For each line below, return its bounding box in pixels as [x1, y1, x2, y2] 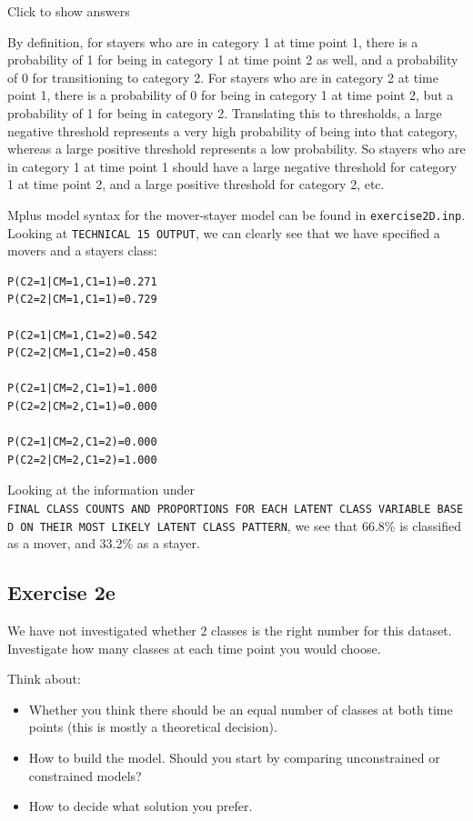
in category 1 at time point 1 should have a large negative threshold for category [7, 156, 458, 175]
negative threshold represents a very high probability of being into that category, [7, 121, 458, 140]
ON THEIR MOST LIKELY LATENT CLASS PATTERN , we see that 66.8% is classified [20, 516, 462, 535]
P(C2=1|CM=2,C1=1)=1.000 [7, 382, 157, 395]
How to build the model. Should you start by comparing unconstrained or [28, 748, 440, 767]
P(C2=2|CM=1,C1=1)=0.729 [7, 293, 157, 306]
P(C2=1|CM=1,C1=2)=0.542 [7, 328, 157, 342]
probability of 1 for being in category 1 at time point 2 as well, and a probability [7, 50, 458, 69]
